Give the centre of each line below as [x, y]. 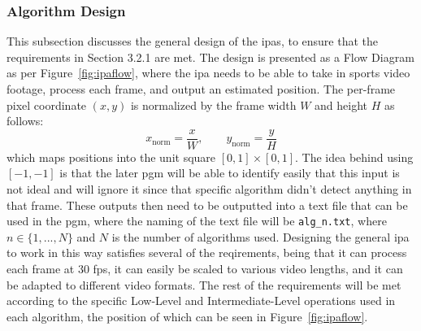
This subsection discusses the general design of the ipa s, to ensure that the [192, 41]
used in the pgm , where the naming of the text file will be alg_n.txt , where [197, 221]
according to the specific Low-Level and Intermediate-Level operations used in [201, 301]
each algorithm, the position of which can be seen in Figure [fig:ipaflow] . [187, 316]
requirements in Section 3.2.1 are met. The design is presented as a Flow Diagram [210, 57]
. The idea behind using [354, 157]
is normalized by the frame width [213, 105]
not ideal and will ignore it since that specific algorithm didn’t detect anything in [209, 189]
